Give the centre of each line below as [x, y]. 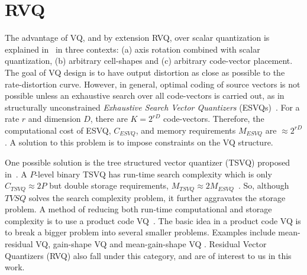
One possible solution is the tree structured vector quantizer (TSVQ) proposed [148, 162]
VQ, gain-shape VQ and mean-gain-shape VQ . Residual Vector [151, 243]
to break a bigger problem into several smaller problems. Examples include [140, 232]
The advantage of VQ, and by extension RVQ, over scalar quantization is [137, 38]
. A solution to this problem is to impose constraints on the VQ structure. [139, 142]
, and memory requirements [186, 130]
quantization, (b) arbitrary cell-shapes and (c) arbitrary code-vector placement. [149, 61]
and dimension [54, 119]
